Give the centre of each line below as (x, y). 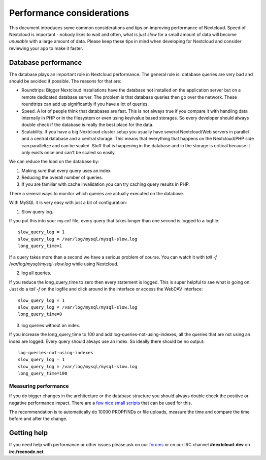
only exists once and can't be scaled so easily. (68, 152)
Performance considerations (69, 13)
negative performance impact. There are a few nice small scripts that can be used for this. (100, 403)
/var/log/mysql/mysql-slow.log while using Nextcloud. (64, 264)
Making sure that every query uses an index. (66, 170)
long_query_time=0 (40, 314)
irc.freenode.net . (27, 452)
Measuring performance (39, 386)
